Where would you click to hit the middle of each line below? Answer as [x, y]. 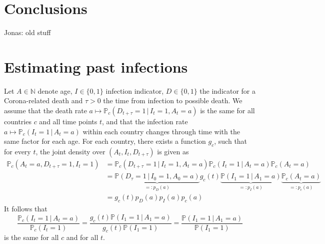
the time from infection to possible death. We [173, 100]
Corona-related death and [43, 100]
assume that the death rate [45, 110]
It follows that [26, 209]
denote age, [55, 90]
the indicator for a [228, 90]
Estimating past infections [96, 66]
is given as [173, 152]
